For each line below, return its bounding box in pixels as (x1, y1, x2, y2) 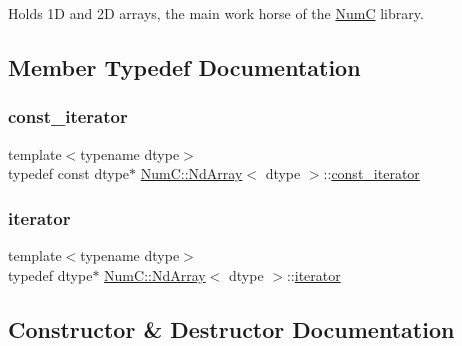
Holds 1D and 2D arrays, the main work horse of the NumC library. (8, 3, 424, 23)
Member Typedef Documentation (8, 51, 361, 82)
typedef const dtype (8, 163, 130, 184)
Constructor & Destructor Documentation (8, 313, 455, 344)
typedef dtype (8, 264, 93, 285)
